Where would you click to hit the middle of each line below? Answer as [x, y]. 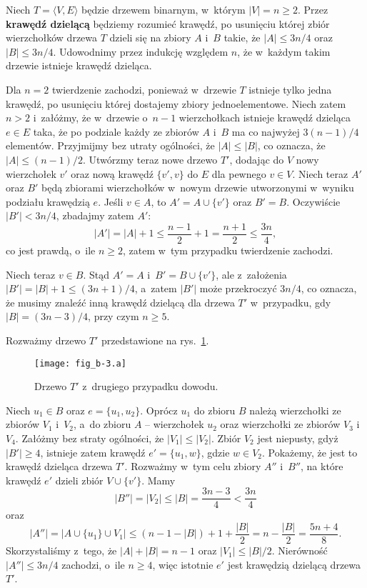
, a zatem [156, 288]
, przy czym [114, 316]
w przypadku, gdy [291, 302]
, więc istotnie [183, 564]
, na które [322, 466]
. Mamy [159, 480]
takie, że [242, 38]
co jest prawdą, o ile [51, 250]
